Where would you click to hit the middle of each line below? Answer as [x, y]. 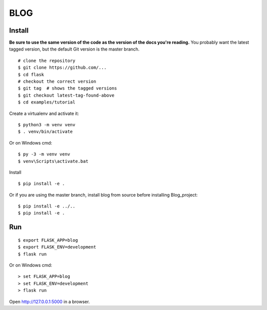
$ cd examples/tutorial [47, 102]
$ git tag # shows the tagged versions [67, 88]
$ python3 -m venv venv [47, 125]
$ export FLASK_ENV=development [57, 247]
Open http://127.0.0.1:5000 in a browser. [49, 302]
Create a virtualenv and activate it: [44, 113]
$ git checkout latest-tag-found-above [66, 95]
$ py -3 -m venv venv [44, 154]
